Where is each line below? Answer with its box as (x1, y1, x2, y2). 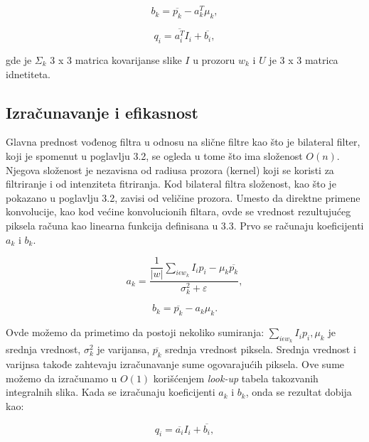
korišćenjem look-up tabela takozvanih (153, 370, 319, 385)
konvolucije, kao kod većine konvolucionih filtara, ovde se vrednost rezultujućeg (6, 204, 351, 219)
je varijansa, (97, 342, 150, 357)
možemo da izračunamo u (6, 370, 117, 385)
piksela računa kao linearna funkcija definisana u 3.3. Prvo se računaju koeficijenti (6, 217, 364, 232)
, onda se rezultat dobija (245, 384, 352, 399)
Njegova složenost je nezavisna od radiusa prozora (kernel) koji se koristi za (6, 162, 334, 177)
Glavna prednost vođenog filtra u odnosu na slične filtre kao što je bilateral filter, (6, 134, 360, 149)
